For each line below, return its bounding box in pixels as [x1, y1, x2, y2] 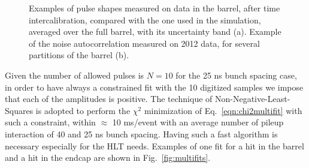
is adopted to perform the [35, 104, 131, 116]
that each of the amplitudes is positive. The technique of [5, 92, 213, 105]
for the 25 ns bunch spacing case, [175, 68, 297, 81]
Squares [5, 104, 34, 116]
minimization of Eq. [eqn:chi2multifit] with [144, 104, 302, 116]
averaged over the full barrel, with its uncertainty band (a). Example [29, 25, 281, 38]
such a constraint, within [5, 116, 96, 128]
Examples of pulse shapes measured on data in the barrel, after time [29, 2, 280, 14]
